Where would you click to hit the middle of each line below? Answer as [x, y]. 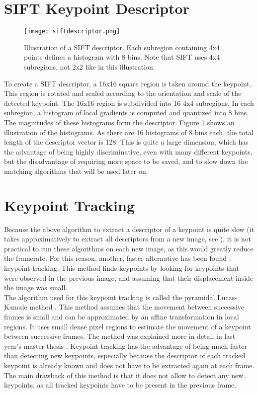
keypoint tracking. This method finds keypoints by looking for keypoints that [122, 268]
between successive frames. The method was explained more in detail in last [120, 336]
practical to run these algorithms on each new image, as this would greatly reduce [129, 248]
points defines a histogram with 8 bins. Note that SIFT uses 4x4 [122, 57]
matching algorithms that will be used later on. [76, 171]
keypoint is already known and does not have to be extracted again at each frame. [129, 365]
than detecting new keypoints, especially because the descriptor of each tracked [125, 355]
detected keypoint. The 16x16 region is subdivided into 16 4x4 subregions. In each [129, 103]
